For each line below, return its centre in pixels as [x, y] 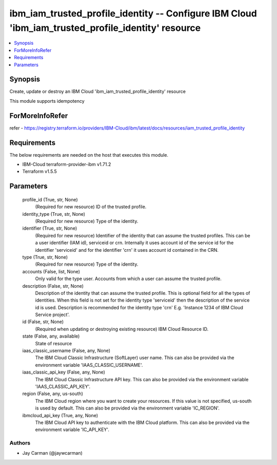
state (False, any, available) [51, 336]
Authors [20, 443]
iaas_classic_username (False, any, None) [66, 351]
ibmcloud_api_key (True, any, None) [60, 415]
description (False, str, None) [53, 286]
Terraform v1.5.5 [40, 172]
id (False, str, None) [43, 322]
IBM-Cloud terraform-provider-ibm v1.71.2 [67, 164]
